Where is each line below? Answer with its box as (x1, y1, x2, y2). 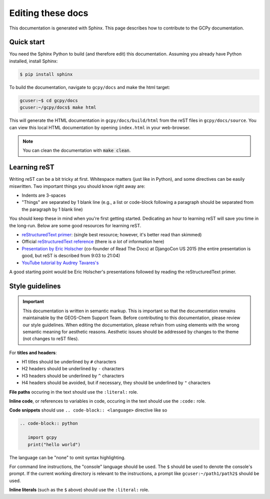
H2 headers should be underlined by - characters (21, 366, 124, 372)
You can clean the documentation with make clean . (22, 147, 131, 153)
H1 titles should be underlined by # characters (21, 359, 116, 365)
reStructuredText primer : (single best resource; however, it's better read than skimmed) (21, 231, 202, 237)
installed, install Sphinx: (9, 58, 58, 64)
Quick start (9, 38, 45, 46)
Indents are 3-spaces (21, 192, 66, 198)
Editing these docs (9, 7, 88, 18)
